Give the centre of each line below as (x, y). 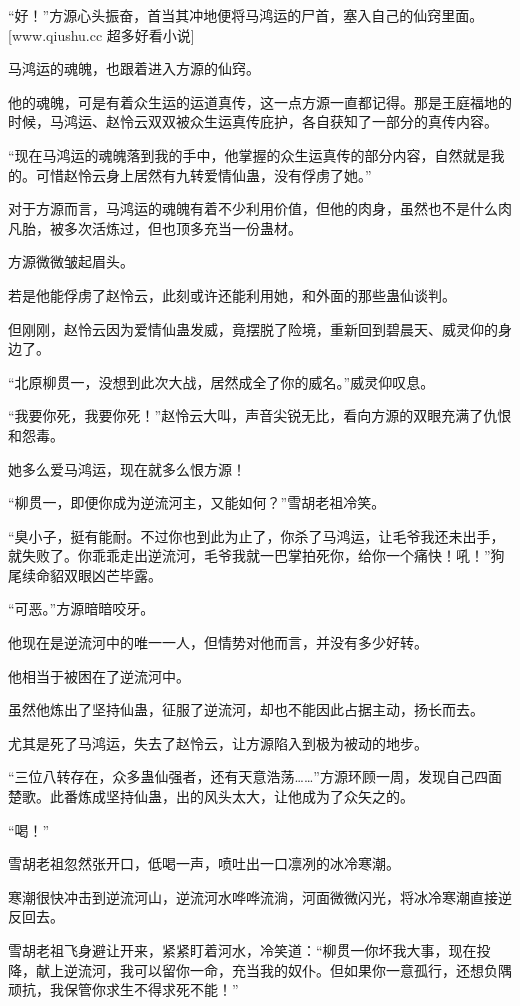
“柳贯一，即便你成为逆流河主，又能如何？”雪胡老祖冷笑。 (197, 502)
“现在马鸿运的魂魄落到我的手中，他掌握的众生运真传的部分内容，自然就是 (249, 154)
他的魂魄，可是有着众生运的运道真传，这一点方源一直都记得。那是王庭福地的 (260, 101)
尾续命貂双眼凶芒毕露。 (85, 574)
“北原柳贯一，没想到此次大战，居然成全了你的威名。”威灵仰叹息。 (221, 381)
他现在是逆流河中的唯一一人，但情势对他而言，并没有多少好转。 (218, 642)
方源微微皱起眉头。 (71, 261)
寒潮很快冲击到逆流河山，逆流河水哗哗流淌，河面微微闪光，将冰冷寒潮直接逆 (260, 896)
